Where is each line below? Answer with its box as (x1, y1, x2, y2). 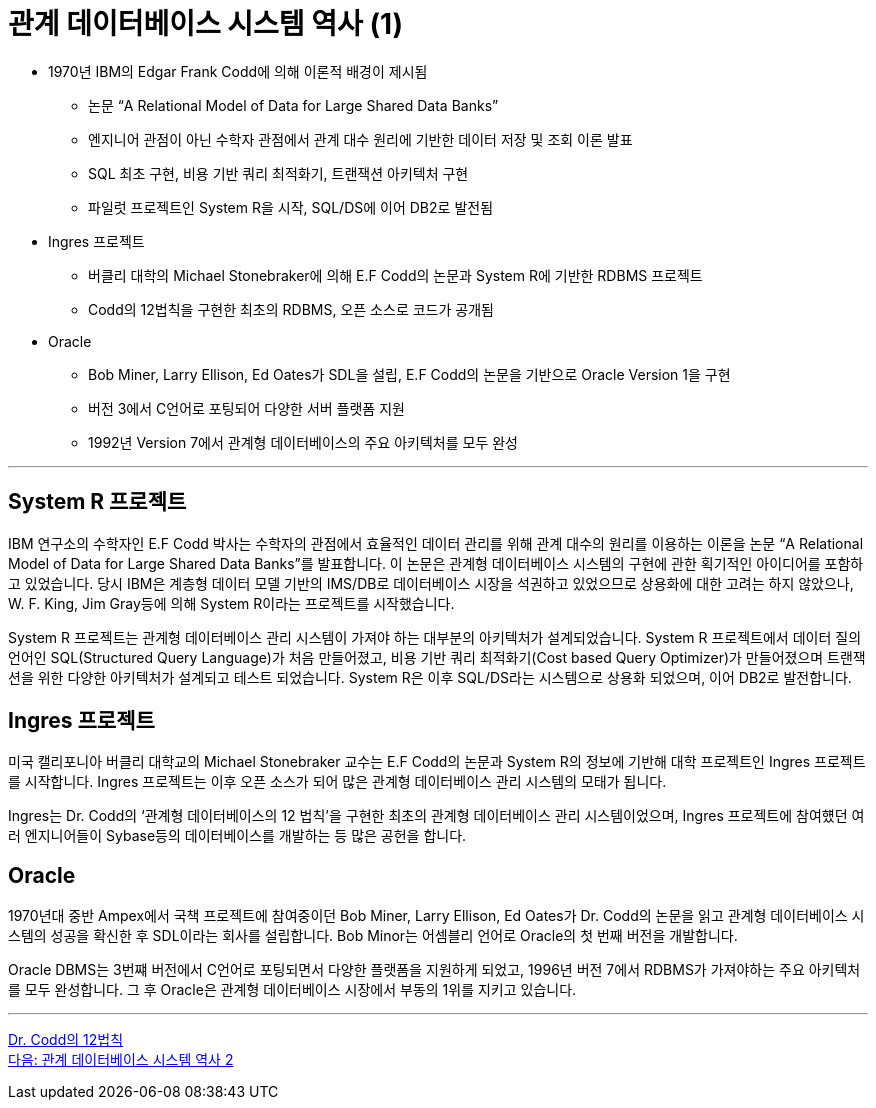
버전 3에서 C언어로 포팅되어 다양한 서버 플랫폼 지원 (88, 399, 405, 417)
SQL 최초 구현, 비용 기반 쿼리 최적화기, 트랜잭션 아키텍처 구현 (88, 164, 469, 182)
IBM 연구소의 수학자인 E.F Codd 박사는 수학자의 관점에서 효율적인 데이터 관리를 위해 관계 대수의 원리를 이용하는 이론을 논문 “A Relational (8, 534, 864, 552)
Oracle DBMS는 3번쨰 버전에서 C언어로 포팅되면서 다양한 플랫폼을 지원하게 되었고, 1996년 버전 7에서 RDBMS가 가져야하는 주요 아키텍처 (8, 961, 861, 979)
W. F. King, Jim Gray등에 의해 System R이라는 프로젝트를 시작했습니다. (8, 594, 455, 612)
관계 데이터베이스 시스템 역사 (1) (8, 7, 404, 41)
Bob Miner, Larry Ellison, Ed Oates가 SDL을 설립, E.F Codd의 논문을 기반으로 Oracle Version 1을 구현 (88, 365, 731, 383)
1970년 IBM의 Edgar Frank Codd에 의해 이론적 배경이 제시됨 (48, 62, 428, 80)
